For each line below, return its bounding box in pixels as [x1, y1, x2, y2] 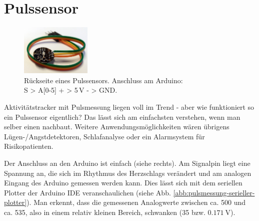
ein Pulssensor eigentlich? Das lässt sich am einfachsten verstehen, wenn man [4, 111, 240, 122]
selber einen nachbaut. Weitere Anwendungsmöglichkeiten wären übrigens [4, 121, 229, 132]
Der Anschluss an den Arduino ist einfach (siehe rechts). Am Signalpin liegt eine [4, 157, 250, 168]
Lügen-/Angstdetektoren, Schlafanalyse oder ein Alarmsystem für [4, 131, 205, 141]
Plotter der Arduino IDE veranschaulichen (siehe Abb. [4, 187, 171, 197]
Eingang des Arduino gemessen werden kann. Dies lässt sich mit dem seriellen [4, 177, 242, 188]
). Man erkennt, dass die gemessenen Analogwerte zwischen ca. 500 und [26, 197, 246, 207]
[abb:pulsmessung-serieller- [173, 187, 255, 197]
